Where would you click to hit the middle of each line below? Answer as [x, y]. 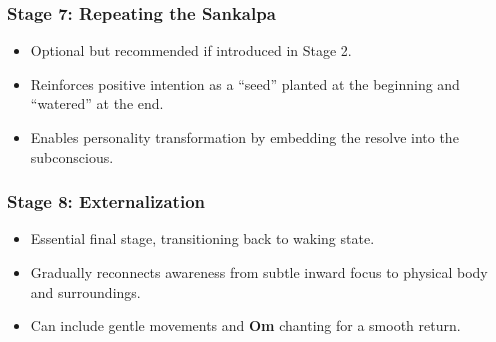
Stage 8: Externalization [106, 201]
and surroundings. [85, 291]
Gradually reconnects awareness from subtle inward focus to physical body [259, 272]
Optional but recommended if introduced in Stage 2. [191, 50]
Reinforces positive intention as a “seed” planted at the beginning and [245, 83]
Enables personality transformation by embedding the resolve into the [244, 137]
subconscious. [72, 156]
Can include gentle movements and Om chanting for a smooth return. [245, 325]
